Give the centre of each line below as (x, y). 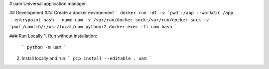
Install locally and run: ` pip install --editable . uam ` (87, 58)
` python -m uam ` (44, 47)
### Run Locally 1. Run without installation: (53, 36)
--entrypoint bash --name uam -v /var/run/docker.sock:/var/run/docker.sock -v (109, 20)
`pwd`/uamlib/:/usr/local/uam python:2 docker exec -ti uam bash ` (93, 27)
